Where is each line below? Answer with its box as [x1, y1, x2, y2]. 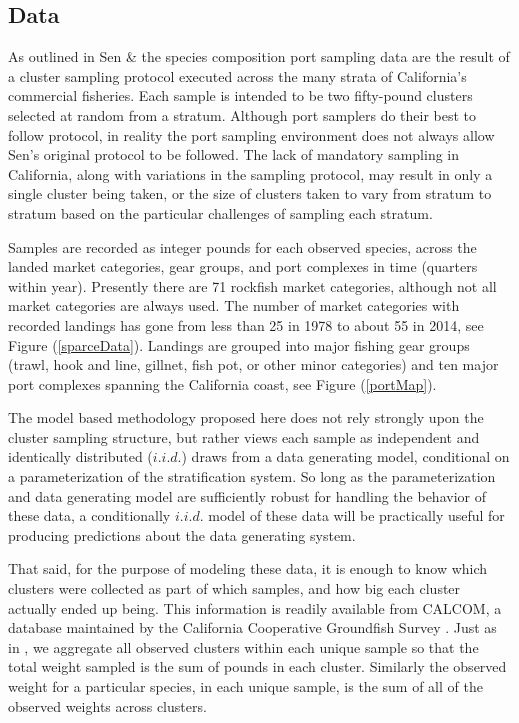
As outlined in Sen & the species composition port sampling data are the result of [8, 46, 510, 67]
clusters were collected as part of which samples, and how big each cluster [8, 578, 461, 599]
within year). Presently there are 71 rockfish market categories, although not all [8, 275, 497, 296]
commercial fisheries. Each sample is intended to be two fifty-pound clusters [8, 85, 473, 106]
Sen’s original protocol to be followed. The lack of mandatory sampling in [8, 144, 460, 165]
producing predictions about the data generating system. [8, 524, 356, 545]
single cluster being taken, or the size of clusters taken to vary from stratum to [8, 183, 492, 204]
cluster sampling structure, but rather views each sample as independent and [8, 426, 480, 447]
